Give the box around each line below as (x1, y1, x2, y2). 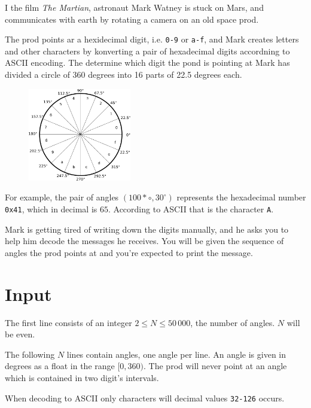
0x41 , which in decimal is (5, 203, 97, 215)
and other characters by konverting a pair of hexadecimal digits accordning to (5, 44, 290, 57)
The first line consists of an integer (5, 316, 132, 328)
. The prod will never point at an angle (144, 360, 287, 372)
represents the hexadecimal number (176, 191, 306, 203)
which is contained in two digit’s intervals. (5, 371, 159, 383)
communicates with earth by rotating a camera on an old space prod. (5, 13, 259, 25)
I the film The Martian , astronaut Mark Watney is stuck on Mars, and (5, 1, 264, 13)
